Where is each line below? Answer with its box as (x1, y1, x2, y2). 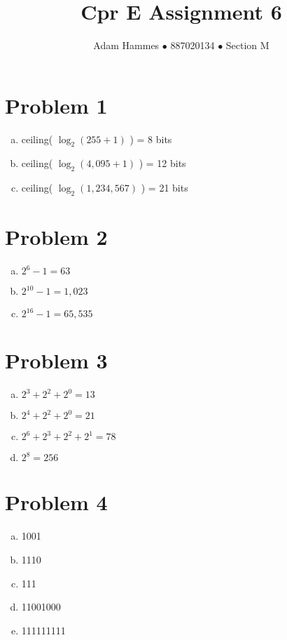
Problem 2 (5, 222, 108, 251)
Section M (225, 38, 269, 53)
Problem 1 (5, 91, 108, 119)
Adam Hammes (93, 38, 160, 53)
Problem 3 (5, 346, 108, 375)
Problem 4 (5, 488, 108, 516)
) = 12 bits (139, 156, 186, 171)
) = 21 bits (141, 180, 188, 195)
